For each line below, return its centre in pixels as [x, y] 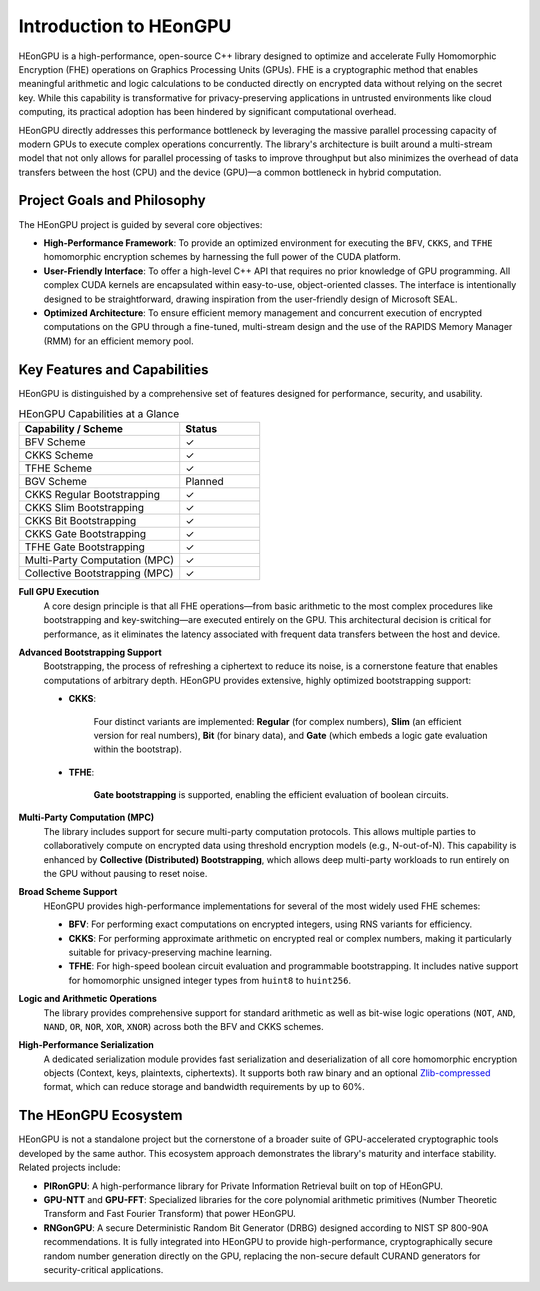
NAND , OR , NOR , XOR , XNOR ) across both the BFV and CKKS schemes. [183, 1026]
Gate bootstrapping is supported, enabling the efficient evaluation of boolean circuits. [271, 795]
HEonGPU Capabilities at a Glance [99, 414]
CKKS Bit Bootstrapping [80, 521]
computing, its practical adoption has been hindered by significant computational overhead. [207, 112]
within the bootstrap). [137, 749]
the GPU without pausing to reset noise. [125, 874]
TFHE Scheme [58, 468]
